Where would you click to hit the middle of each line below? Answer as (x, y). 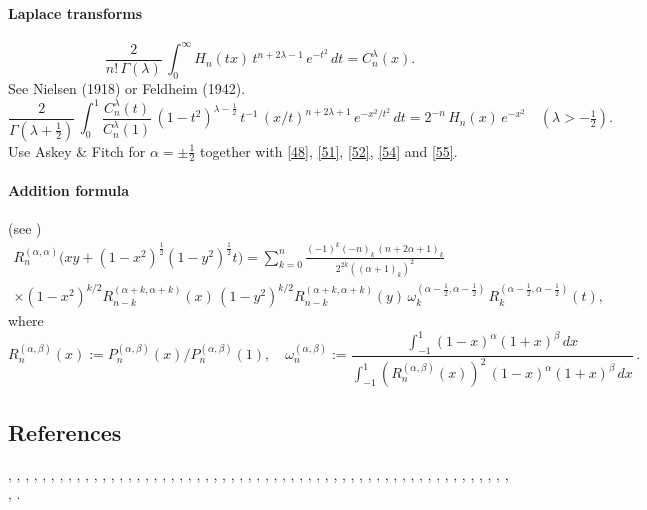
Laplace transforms (75, 12)
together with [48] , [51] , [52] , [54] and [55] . (329, 150)
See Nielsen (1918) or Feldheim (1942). (127, 88)
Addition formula (68, 190)
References (65, 431)
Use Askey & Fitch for (77, 150)
